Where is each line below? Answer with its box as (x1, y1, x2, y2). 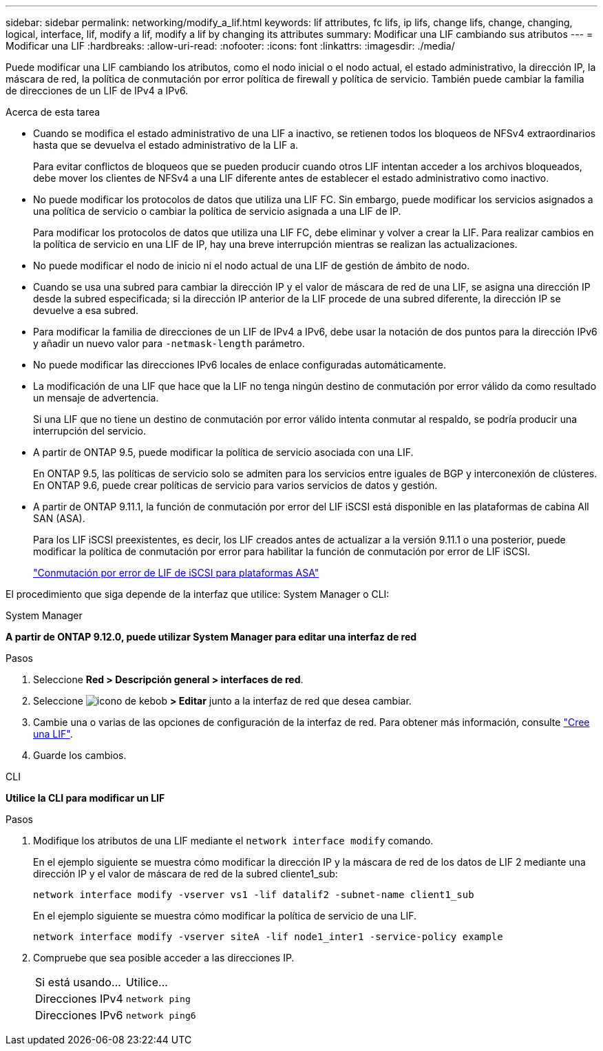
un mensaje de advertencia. (33, 392, 159, 404)
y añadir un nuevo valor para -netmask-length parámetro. (33, 337, 305, 349)
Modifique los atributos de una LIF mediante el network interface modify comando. (33, 835, 434, 846)
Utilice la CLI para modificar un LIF (6, 792, 165, 804)
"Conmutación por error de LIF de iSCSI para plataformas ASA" (33, 567, 319, 579)
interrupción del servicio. (33, 425, 147, 437)
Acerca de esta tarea (6, 106, 100, 118)
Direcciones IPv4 (35, 992, 123, 1006)
